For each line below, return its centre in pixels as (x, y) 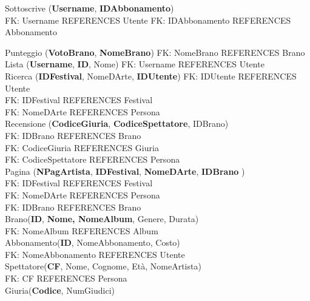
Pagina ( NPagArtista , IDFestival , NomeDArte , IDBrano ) (125, 171)
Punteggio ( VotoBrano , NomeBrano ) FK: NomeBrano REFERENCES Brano (155, 52)
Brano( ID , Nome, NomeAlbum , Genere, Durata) (102, 219)
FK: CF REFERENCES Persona (66, 278)
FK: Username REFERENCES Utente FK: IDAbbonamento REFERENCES (148, 20)
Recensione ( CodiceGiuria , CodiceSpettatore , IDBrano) (117, 123)
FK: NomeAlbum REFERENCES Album (82, 230)
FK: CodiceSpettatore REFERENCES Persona (93, 159)
